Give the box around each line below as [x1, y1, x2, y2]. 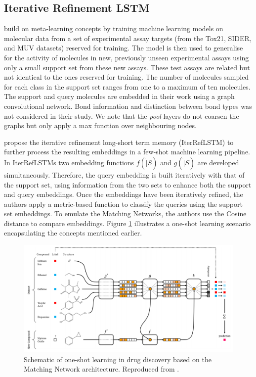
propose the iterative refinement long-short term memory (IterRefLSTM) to [4, 137, 234, 147]
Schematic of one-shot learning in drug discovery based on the [24, 354, 212, 364]
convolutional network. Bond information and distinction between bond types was [4, 100, 252, 111]
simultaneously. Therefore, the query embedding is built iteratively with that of [4, 169, 245, 180]
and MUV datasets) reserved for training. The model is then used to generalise [4, 43, 243, 53]
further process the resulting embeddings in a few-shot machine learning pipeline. [4, 146, 250, 157]
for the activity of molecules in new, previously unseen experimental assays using [4, 52, 249, 62]
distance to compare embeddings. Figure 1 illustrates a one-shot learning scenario [4, 218, 251, 228]
